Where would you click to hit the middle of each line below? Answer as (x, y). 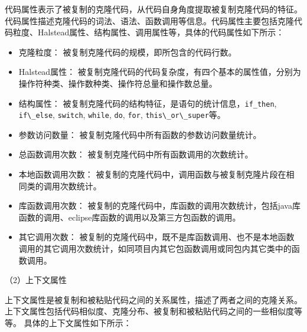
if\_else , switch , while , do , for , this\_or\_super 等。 (122, 115)
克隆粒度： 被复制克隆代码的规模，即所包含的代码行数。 (128, 52)
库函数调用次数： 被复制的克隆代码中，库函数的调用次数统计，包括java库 (159, 206)
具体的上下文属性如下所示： (78, 323)
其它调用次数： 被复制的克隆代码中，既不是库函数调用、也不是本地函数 (156, 237)
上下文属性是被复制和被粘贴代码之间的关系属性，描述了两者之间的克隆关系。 (153, 299)
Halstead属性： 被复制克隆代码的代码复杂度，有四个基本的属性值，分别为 (160, 72)
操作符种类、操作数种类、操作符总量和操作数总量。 (118, 83)
